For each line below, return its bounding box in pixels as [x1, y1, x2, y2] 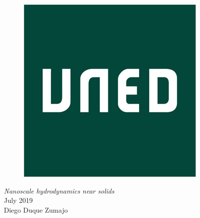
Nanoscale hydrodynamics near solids [4, 185, 115, 196]
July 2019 [4, 195, 33, 205]
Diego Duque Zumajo [4, 204, 68, 215]
